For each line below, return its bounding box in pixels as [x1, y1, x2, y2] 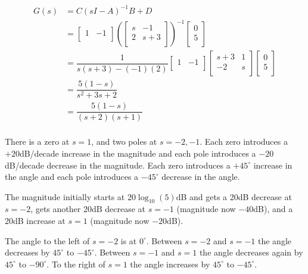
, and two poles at [91, 135, 157, 148]
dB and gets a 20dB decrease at [176, 190, 292, 203]
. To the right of [46, 257, 105, 270]
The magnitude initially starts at [5, 190, 125, 203]
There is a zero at [5, 135, 70, 148]
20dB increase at [5, 214, 66, 227]
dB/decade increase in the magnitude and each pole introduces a [19, 147, 256, 159]
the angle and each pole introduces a [5, 170, 139, 183]
